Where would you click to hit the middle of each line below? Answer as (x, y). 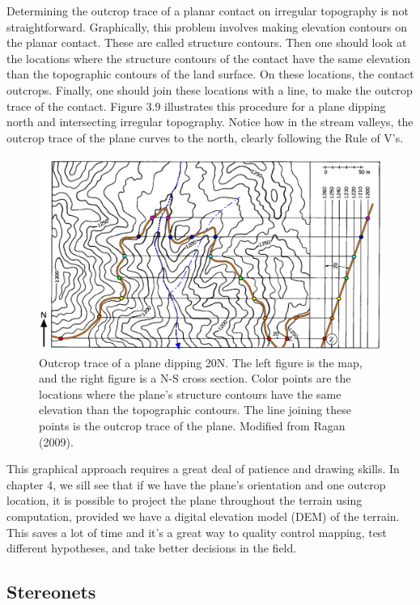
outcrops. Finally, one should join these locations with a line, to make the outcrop (210, 89)
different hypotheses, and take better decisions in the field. (152, 548)
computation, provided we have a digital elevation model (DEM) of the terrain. (203, 516)
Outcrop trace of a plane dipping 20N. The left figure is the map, (201, 362)
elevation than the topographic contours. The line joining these (195, 410)
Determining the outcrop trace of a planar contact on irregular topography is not (208, 11)
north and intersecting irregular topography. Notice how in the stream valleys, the (210, 122)
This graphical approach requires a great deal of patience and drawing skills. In (203, 469)
